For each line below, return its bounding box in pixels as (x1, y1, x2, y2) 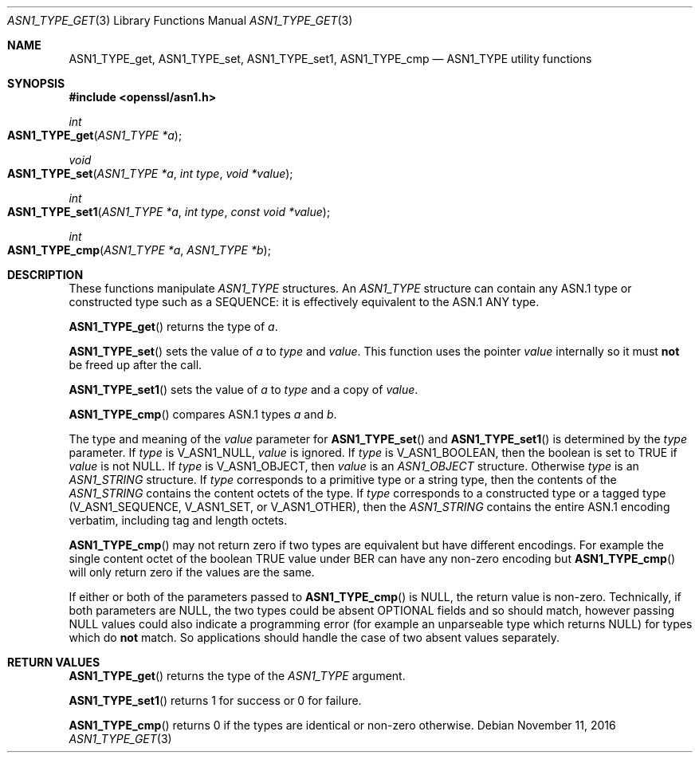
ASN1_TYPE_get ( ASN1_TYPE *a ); (7, 128, 183, 142)
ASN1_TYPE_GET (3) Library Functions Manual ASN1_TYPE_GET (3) (7, 14, 353, 27)
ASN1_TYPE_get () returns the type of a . (69, 320, 278, 333)
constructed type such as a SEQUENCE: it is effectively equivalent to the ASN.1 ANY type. (69, 295, 540, 309)
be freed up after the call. (69, 358, 202, 372)
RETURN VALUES (7, 655, 100, 669)
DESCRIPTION (7, 268, 84, 281)
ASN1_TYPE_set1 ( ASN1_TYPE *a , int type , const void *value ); (7, 205, 331, 218)
